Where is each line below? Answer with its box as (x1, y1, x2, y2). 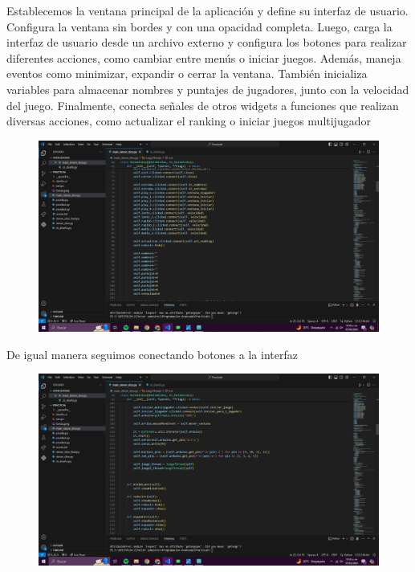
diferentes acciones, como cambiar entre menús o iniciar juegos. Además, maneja (6, 49, 401, 66)
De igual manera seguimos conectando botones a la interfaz (6, 345, 298, 362)
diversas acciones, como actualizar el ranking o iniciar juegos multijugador (6, 112, 371, 129)
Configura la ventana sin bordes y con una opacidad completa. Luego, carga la (6, 18, 393, 35)
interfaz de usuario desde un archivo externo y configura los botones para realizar (6, 34, 407, 51)
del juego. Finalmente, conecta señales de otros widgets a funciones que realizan (6, 96, 399, 113)
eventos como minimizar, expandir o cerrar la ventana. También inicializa (6, 65, 368, 82)
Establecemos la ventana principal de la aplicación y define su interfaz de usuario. (6, 2, 409, 18)
